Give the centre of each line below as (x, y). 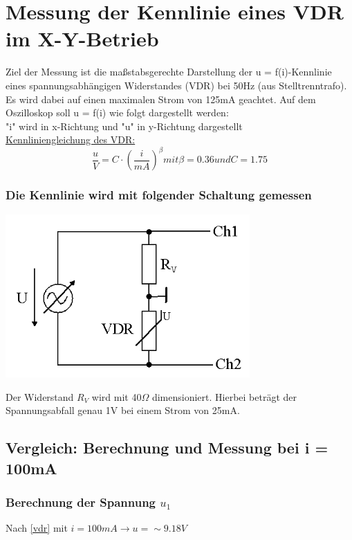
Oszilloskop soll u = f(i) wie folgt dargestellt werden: (117, 112)
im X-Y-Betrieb (82, 38)
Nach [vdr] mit (37, 528)
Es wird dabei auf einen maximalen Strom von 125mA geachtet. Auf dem (161, 99)
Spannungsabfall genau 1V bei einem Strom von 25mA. (123, 410)
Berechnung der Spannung (81, 502)
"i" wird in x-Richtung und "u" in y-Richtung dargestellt (124, 126)
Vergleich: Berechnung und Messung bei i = (167, 448)
